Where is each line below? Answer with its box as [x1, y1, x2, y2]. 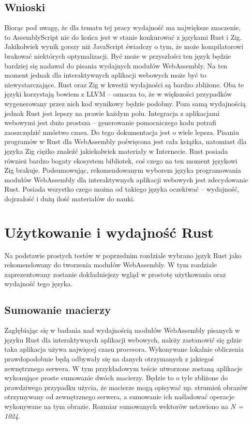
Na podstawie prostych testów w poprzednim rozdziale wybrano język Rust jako [4, 250, 242, 260]
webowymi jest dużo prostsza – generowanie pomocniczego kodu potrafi [4, 117, 216, 128]
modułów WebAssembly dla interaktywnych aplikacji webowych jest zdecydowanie [4, 174, 248, 184]
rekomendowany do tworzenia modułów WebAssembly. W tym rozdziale [4, 260, 217, 270]
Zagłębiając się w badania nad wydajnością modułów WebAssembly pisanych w [4, 325, 240, 335]
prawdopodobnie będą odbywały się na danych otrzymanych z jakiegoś [4, 353, 214, 363]
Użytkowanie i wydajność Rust [4, 222, 214, 242]
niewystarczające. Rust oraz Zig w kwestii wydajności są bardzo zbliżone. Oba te [4, 79, 244, 89]
